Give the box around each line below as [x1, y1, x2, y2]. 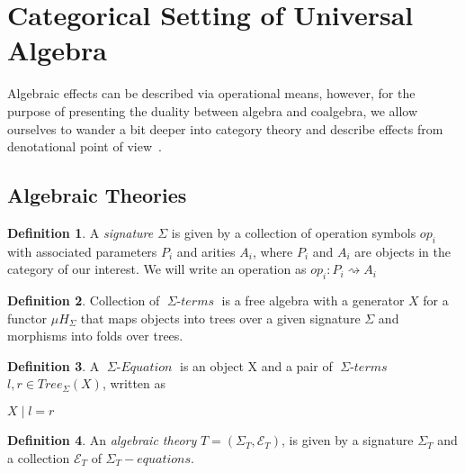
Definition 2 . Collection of [7, 291, 160, 310]
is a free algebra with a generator [221, 291, 405, 310]
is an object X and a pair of [180, 356, 333, 375]
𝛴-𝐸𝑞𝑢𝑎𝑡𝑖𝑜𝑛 [106, 360, 173, 374]
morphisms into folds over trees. [7, 326, 183, 345]
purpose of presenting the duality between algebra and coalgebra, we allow [7, 101, 418, 120]
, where [252, 241, 293, 260]
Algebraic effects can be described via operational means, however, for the [7, 84, 416, 103]
